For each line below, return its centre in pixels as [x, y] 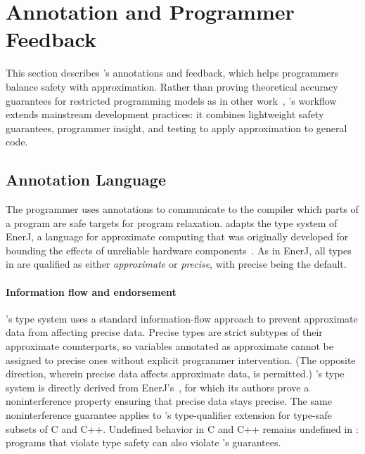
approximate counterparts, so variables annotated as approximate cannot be [170, 346]
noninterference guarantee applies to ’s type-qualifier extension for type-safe [169, 415]
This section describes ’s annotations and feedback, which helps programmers [172, 73]
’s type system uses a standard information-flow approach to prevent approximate [182, 318]
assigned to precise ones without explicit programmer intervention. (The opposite [181, 359]
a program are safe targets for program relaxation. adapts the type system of [172, 222]
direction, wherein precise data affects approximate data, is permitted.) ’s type [175, 374]
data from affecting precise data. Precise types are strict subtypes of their [164, 332]
